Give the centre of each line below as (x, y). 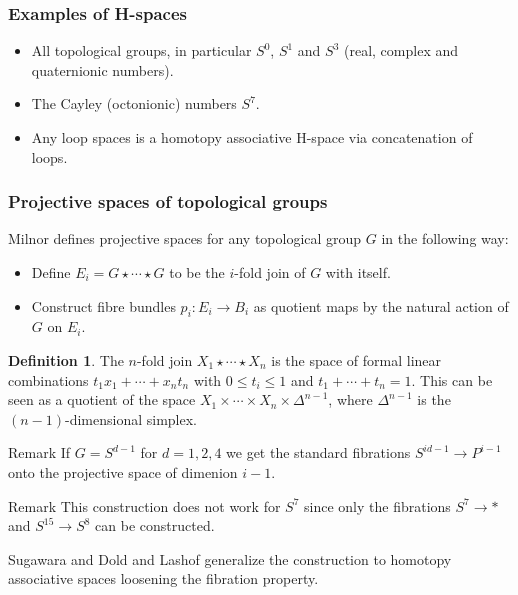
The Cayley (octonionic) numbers (134, 103)
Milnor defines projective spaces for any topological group (185, 238)
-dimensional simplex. (131, 418)
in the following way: (445, 238)
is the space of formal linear (356, 359)
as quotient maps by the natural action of (381, 305)
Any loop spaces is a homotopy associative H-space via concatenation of (252, 137)
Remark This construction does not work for (144, 505)
